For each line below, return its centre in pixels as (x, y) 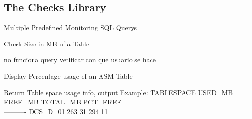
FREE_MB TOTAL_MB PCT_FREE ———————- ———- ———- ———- (126, 102)
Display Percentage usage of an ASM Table (68, 76)
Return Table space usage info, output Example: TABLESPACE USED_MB (118, 92)
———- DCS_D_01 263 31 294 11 (56, 111)
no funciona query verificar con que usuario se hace (80, 60)
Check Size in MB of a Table (47, 43)
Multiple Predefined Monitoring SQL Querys (71, 27)
